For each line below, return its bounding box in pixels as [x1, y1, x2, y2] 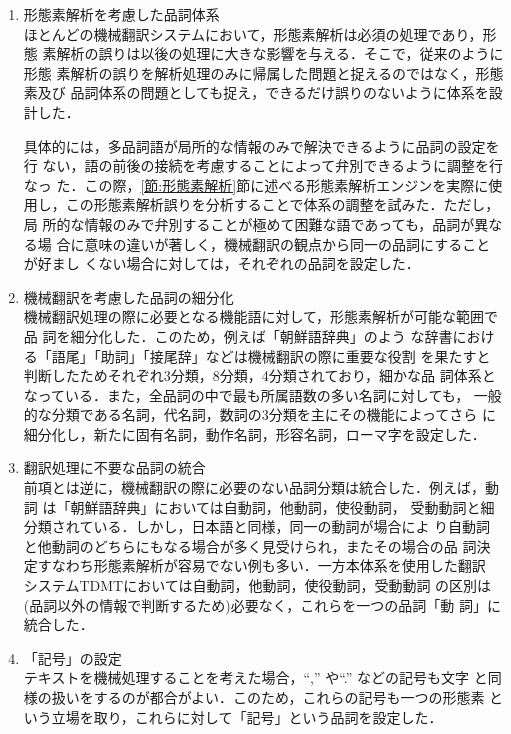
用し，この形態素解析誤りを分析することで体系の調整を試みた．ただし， [23, 194, 500, 215]
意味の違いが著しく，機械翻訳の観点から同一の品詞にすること [84, 233, 491, 254]
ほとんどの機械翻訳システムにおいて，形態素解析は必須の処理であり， [23, 23, 483, 44]
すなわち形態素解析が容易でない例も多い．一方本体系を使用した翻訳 [37, 555, 486, 576]
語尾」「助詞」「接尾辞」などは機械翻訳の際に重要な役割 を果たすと [51, 345, 491, 366]
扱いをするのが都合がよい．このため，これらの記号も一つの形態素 [51, 687, 485, 707]
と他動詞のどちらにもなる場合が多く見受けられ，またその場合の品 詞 [23, 535, 477, 556]
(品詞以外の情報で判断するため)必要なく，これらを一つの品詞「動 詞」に [23, 594, 501, 615]
